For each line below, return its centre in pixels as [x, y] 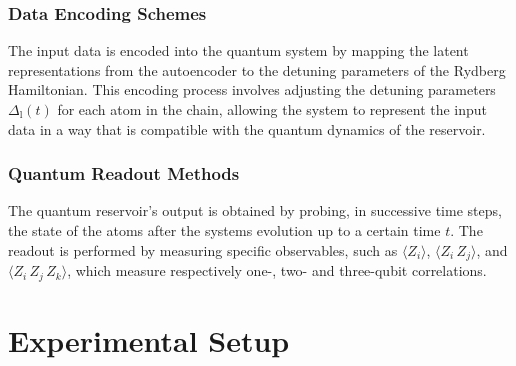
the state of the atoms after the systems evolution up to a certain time [224, 230]
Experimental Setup [149, 339]
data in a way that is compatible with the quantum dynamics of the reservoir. [247, 128]
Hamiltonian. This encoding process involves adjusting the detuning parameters [252, 89]
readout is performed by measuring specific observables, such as [203, 249]
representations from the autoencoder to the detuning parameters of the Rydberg [257, 69]
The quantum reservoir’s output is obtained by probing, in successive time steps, [255, 210]
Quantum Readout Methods [124, 173]
